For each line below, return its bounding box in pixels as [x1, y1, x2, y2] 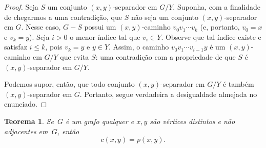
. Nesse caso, [21, 21, 61, 32]
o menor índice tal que [70, 31, 140, 42]
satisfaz [4, 41, 27, 52]
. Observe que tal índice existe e [161, 31, 261, 42]
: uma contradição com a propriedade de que [95, 51, 236, 62]
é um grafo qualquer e [66, 115, 134, 126]
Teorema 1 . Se [4, 115, 54, 126]
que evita [60, 51, 89, 62]
